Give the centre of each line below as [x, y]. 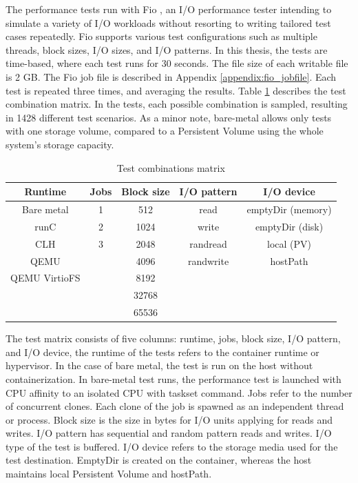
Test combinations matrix [171, 167]
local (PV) [289, 243]
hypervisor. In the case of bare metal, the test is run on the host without [159, 365]
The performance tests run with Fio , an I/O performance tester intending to [169, 9]
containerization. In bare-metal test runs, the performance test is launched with [173, 378]
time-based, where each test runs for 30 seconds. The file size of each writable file [177, 63]
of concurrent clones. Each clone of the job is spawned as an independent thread [175, 406]
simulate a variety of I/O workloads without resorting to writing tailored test [168, 22]
